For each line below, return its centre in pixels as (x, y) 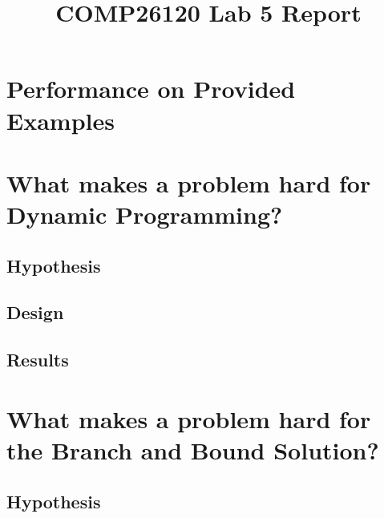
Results (38, 360)
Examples (61, 120)
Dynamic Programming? (145, 214)
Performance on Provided (151, 89)
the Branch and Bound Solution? (193, 450)
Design (35, 312)
